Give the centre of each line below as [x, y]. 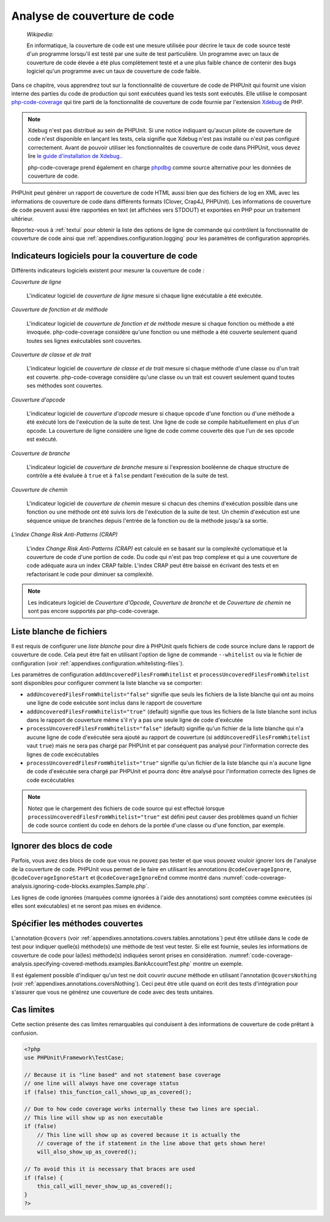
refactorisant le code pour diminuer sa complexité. [90, 574]
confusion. [25, 1033]
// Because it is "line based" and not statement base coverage [123, 1075]
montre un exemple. [218, 964]
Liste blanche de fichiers [59, 632]
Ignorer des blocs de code [62, 846]
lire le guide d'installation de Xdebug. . [75, 156]
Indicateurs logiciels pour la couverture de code [105, 256]
